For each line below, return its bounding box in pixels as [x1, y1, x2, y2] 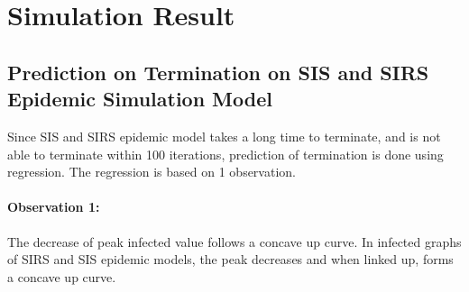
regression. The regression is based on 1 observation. [7, 162, 296, 181]
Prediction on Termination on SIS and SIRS [7, 58, 429, 86]
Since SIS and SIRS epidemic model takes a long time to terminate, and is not [7, 126, 441, 145]
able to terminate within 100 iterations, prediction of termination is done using [7, 144, 444, 163]
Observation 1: [7, 197, 100, 216]
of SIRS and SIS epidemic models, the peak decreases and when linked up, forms [7, 250, 454, 269]
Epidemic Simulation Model [7, 85, 272, 113]
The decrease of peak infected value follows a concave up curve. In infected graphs [7, 232, 462, 251]
